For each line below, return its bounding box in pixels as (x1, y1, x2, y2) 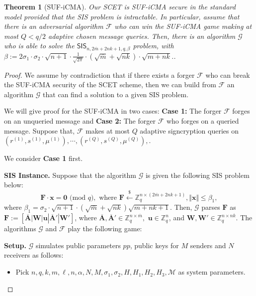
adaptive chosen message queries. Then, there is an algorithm (48, 30, 236, 41)
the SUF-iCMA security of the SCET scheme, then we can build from (4, 79, 216, 90)
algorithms (4, 223, 36, 234)
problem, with (133, 40, 174, 51)
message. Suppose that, (4, 125, 75, 136)
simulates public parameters (35, 240, 121, 250)
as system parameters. (178, 267, 246, 277)
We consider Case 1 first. (4, 153, 83, 163)
